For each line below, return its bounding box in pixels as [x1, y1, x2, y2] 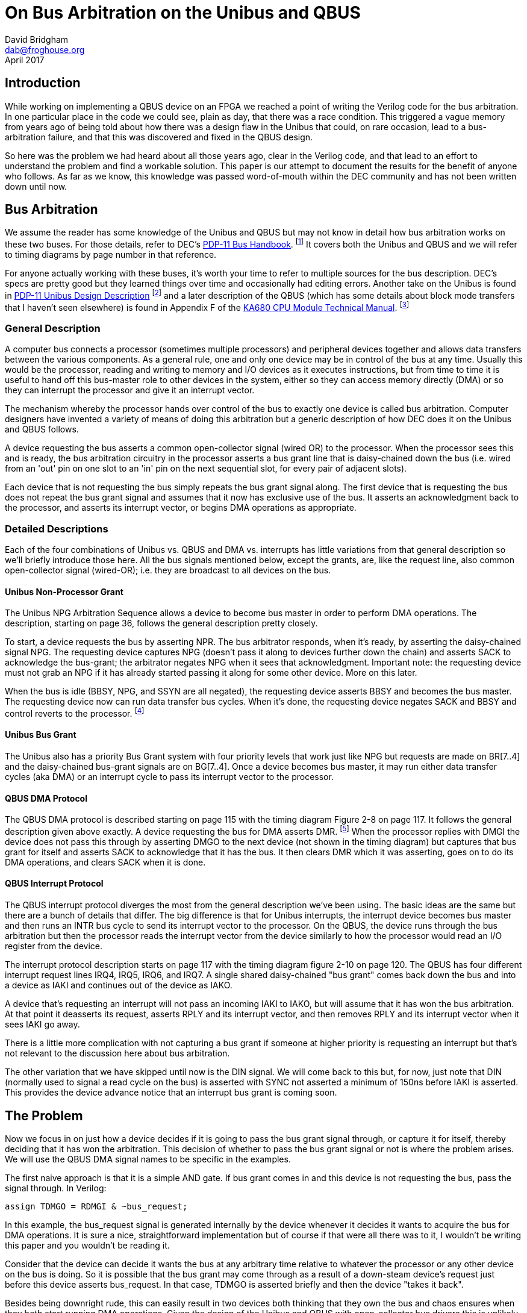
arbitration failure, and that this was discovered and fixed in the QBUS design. [5, 131, 313, 142]
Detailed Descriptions [5, 522, 108, 535]
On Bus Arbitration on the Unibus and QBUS [5, 2, 361, 23]
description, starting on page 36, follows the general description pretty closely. [5, 618, 318, 629]
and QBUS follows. [5, 424, 79, 435]
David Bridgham [5, 34, 69, 45]
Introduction [5, 75, 81, 91]
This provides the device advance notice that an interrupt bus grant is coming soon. [5, 1087, 337, 1098]
